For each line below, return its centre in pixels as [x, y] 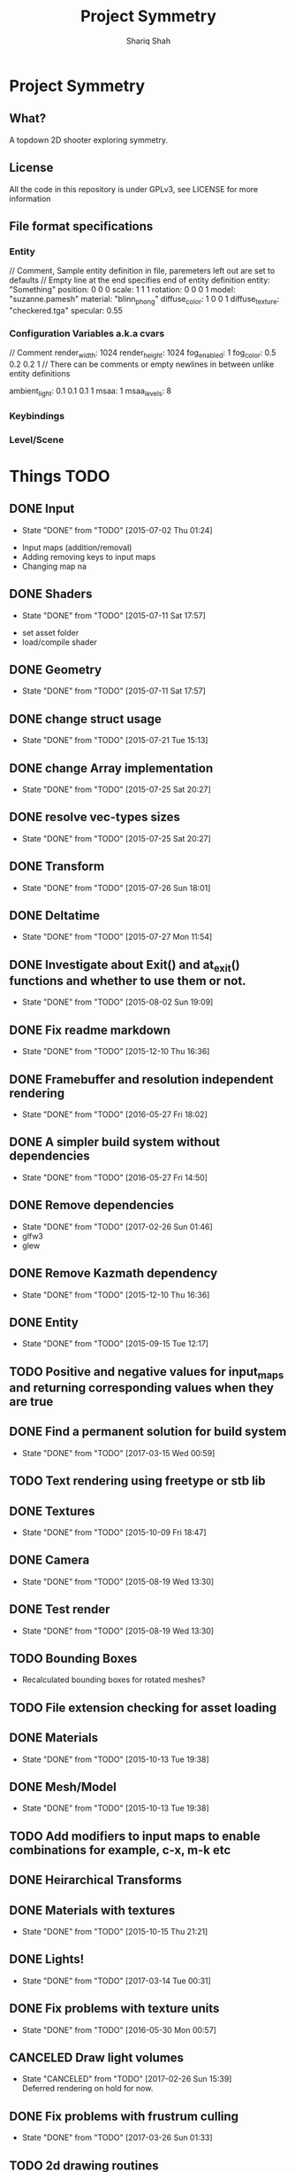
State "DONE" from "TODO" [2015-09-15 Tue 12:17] [115, 1344]
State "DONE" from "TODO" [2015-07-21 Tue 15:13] [115, 741]
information [30, 198]
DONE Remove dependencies [92, 1205]
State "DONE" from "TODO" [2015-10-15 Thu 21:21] [115, 1931]
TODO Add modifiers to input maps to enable [135, 1836]
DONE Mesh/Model [63, 1787]
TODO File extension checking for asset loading [143, 1707]
